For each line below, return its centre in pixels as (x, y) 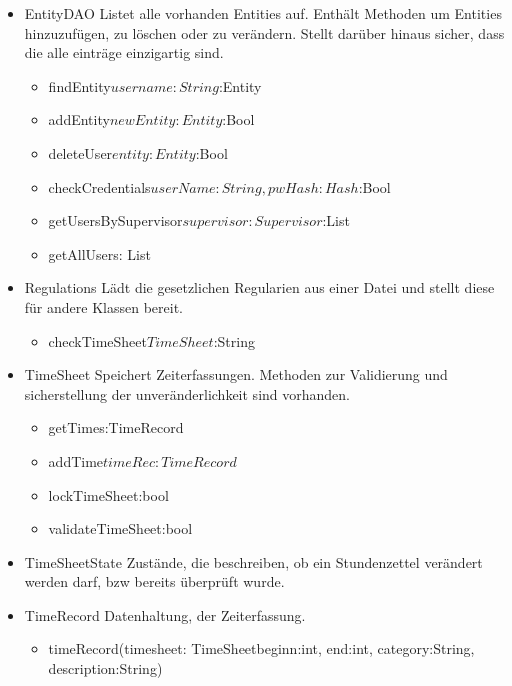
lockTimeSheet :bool (108, 494)
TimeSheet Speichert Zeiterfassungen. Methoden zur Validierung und (236, 374)
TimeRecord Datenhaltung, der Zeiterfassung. (165, 614)
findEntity (79, 85)
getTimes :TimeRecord (116, 427)
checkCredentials (99, 186)
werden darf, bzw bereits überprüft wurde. (154, 581)
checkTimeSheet (97, 340)
